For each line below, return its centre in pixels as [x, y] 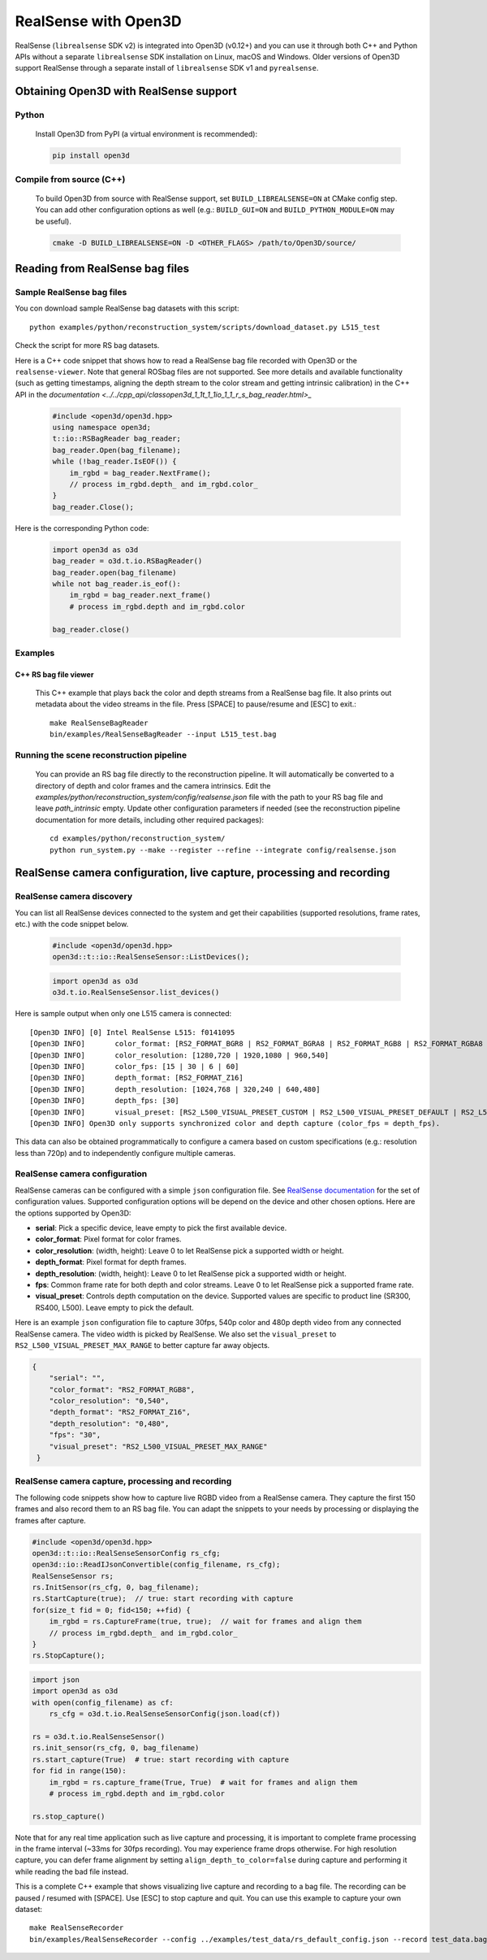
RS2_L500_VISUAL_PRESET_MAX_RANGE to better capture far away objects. [142, 1345]
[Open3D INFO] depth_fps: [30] [105, 1101]
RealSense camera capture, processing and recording [123, 1481]
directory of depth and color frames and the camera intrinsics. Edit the [153, 785]
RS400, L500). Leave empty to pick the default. [114, 1307]
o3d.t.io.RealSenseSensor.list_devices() [136, 993]
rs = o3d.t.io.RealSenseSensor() [99, 1736]
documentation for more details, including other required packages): [149, 819]
